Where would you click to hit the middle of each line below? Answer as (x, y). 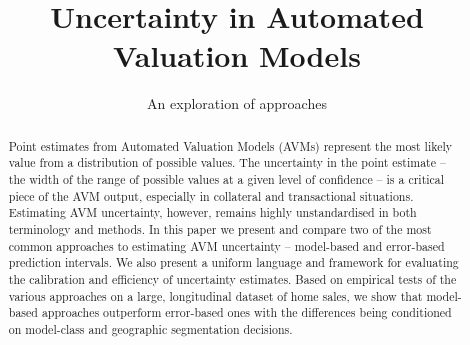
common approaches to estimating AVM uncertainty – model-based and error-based (226, 245)
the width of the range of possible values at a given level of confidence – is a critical (226, 179)
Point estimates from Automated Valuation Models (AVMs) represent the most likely (230, 145)
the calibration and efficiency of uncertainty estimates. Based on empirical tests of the (232, 278)
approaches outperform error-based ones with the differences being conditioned (246, 312)
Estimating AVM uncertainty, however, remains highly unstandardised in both (212, 212)
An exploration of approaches (237, 103)
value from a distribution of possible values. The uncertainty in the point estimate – (227, 162)
